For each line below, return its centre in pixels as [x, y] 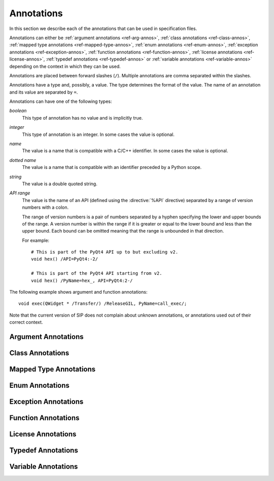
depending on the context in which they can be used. [65, 66]
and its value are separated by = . [44, 92]
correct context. [26, 322]
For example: [36, 240]
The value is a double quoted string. [60, 184]
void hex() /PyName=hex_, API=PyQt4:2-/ [82, 280]
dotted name [23, 160]
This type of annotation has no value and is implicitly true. [82, 118]
